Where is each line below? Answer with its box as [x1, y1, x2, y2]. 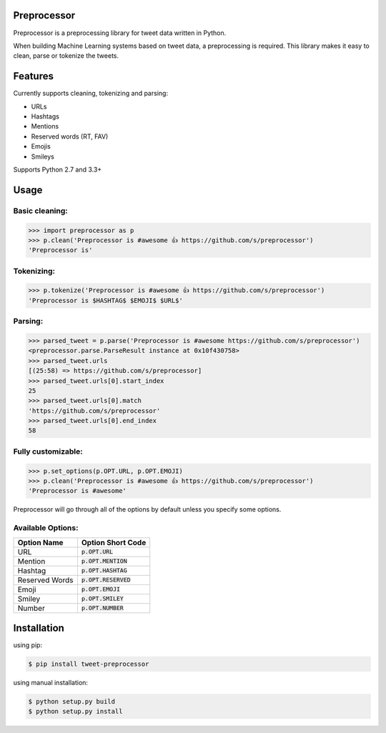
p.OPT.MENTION [81, 557, 128, 565]
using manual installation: [13, 679, 89, 687]
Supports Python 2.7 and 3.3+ [13, 165, 102, 174]
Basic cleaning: [13, 206, 68, 216]
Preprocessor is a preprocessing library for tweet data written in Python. [13, 29, 227, 37]
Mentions [31, 122, 59, 131]
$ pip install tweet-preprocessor [28, 660, 149, 668]
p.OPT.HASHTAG [81, 567, 128, 574]
